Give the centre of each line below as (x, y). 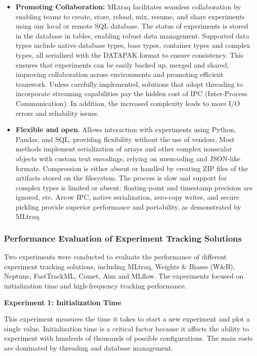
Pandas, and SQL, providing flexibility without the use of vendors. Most (125, 139)
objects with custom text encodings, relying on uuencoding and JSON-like (128, 158)
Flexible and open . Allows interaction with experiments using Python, (126, 129)
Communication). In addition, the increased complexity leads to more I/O (128, 103)
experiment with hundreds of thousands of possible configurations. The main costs (128, 338)
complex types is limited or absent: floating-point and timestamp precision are (134, 187)
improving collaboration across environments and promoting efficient (119, 74)
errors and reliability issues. (57, 113)
